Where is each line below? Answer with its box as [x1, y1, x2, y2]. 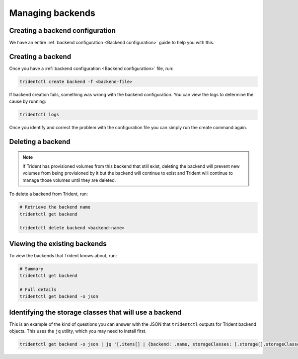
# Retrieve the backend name [19, 204, 91, 210]
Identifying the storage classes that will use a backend [9, 308, 182, 316]
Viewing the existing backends [9, 239, 107, 248]
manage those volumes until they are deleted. [22, 177, 116, 183]
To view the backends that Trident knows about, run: [9, 252, 117, 258]
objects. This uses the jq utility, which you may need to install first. [9, 328, 147, 334]
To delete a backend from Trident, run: [9, 191, 88, 197]
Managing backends [9, 7, 95, 18]
